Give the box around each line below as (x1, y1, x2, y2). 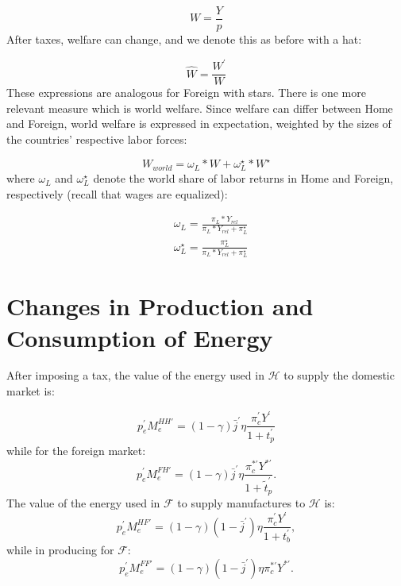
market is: (6, 383, 55, 399)
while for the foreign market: (6, 441, 146, 458)
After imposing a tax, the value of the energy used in (6, 367, 264, 384)
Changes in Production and (6, 290, 314, 322)
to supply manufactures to (177, 495, 306, 511)
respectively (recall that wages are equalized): (6, 185, 228, 202)
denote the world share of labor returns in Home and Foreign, (93, 170, 394, 187)
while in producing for (6, 542, 114, 558)
